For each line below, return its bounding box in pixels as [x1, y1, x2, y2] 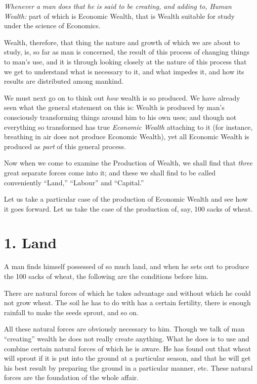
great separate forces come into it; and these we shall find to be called [4, 167, 216, 177]
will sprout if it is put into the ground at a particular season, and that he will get [4, 353, 251, 363]
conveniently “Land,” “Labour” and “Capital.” [4, 177, 144, 187]
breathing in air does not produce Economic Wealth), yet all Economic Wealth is [4, 131, 250, 142]
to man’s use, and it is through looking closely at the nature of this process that [4, 56, 247, 66]
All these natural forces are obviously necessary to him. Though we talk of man [4, 324, 245, 334]
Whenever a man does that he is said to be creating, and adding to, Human [4, 1, 232, 11]
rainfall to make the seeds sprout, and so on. [4, 307, 139, 317]
